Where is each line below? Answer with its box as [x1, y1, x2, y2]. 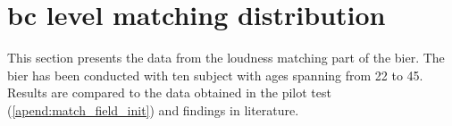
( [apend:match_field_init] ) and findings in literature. [7, 100, 299, 119]
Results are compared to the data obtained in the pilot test [7, 83, 331, 102]
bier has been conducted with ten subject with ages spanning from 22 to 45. [7, 65, 423, 84]
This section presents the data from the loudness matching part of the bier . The [7, 48, 445, 67]
